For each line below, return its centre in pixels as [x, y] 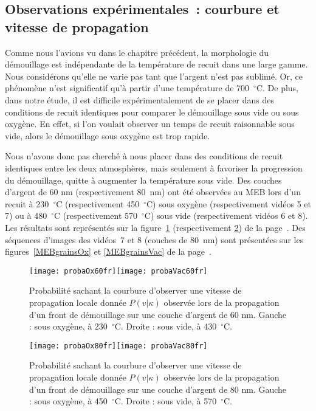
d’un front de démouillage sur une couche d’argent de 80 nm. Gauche [158, 389]
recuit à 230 [27, 203]
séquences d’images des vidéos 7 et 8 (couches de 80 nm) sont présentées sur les [154, 239]
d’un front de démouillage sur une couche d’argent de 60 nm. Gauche [158, 314]
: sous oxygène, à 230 [68, 326]
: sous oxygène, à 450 [68, 401]
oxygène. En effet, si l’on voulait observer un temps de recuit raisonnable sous [150, 124]
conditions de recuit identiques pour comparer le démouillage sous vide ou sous [152, 112]
